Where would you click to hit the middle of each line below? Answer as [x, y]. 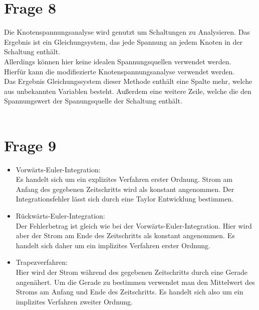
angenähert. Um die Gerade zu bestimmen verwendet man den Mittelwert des [135, 282]
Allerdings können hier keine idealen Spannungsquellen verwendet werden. [118, 61]
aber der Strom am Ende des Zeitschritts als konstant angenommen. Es [125, 235]
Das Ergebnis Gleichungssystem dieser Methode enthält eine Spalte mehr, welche [128, 81]
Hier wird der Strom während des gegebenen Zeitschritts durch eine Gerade [132, 272]
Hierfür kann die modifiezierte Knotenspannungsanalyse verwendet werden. [119, 71]
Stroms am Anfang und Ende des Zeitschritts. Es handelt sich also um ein [129, 292]
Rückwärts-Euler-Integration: [60, 215]
